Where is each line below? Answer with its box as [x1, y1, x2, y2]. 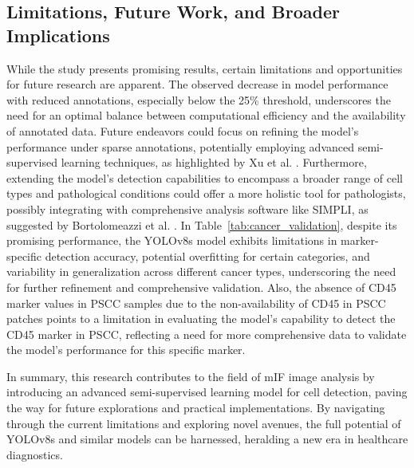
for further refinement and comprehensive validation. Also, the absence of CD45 [6, 278, 396, 295]
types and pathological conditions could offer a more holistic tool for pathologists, [6, 185, 406, 202]
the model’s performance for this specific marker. [6, 341, 246, 358]
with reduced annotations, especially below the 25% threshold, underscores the [6, 91, 391, 108]
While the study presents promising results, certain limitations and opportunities [6, 60, 403, 77]
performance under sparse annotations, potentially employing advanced [6, 138, 354, 155]
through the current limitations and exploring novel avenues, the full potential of [6, 415, 401, 431]
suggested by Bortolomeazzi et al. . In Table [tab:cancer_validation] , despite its [6, 216, 397, 233]
